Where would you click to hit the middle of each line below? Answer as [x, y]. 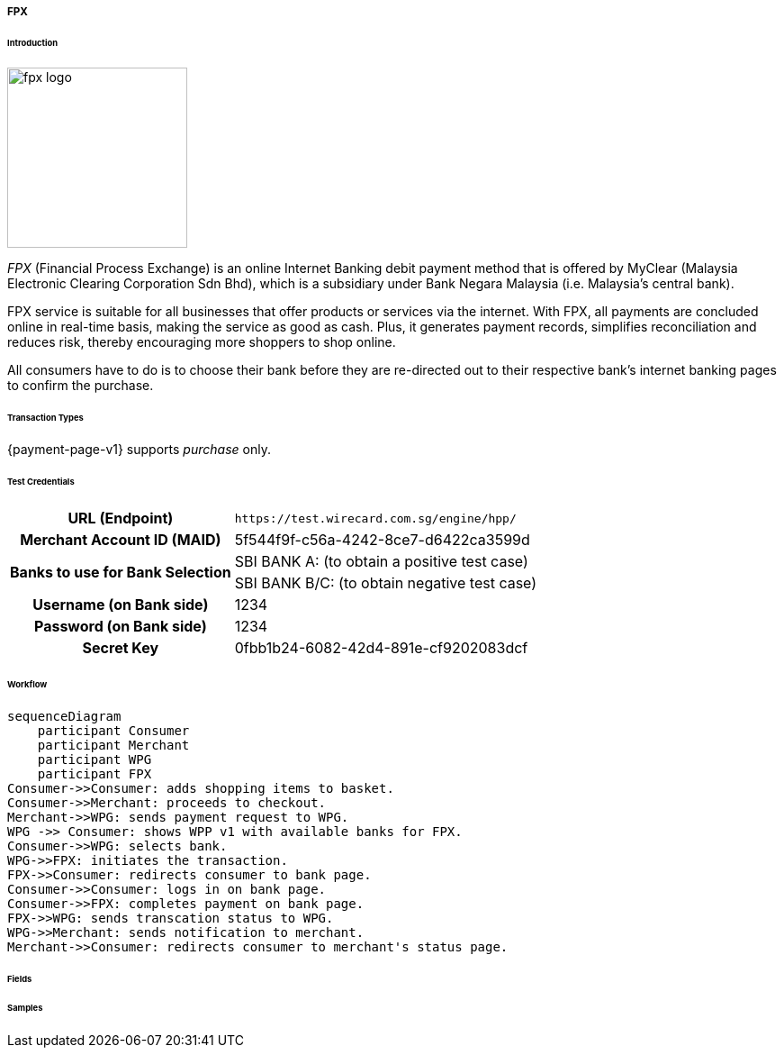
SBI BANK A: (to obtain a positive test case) [381, 562]
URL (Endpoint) [121, 518]
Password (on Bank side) [120, 627]
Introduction [33, 42]
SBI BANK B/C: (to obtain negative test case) [386, 583]
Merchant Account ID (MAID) [121, 540]
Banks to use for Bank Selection [121, 573]
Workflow [27, 684]
